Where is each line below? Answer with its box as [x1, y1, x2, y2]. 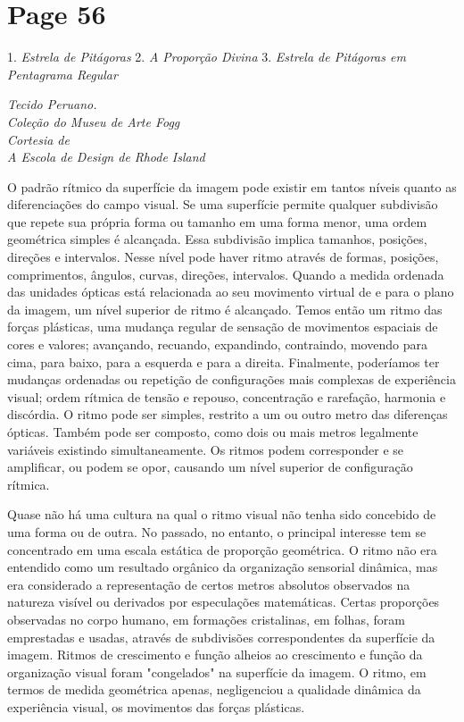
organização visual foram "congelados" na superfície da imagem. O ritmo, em [7, 662, 427, 681]
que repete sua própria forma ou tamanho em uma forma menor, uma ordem [7, 212, 427, 231]
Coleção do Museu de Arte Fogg [7, 112, 180, 130]
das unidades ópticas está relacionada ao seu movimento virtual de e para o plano [7, 282, 454, 301]
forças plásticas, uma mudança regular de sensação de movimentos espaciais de [7, 317, 438, 336]
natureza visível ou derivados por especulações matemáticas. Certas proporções [7, 592, 440, 611]
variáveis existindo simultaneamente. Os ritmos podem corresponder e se [7, 440, 404, 458]
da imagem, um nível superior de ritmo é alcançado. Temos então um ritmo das [7, 299, 443, 318]
